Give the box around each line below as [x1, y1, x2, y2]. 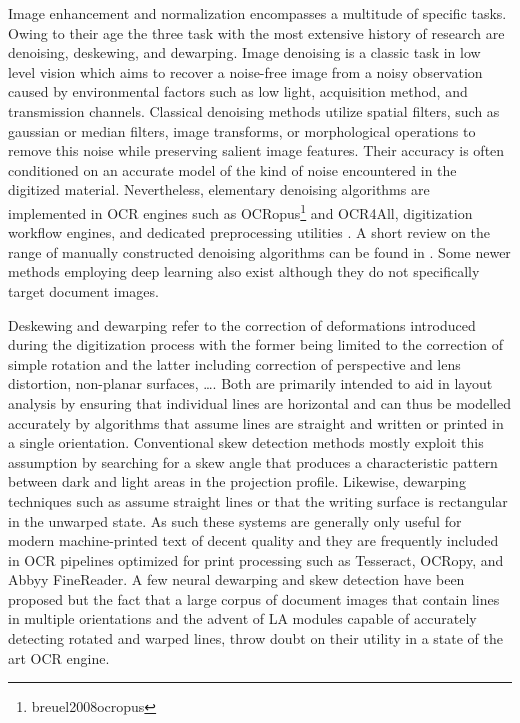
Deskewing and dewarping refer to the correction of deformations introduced [8, 314, 476, 335]
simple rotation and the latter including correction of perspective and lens [8, 353, 461, 374]
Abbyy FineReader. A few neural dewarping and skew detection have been [8, 569, 465, 590]
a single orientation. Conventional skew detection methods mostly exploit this [8, 432, 484, 453]
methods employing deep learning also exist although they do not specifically [8, 261, 480, 282]
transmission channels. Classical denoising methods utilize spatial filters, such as [8, 100, 500, 121]
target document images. [8, 280, 159, 301]
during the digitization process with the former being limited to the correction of [8, 334, 504, 355]
